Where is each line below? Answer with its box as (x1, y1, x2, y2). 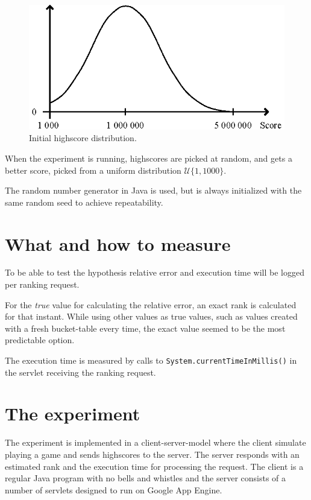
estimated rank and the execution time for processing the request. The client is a (5, 460, 304, 472)
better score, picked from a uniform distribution (5, 163, 181, 176)
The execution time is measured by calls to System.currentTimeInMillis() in (5, 354, 297, 367)
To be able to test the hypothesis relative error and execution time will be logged (5, 266, 304, 279)
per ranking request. (5, 278, 80, 291)
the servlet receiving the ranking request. (5, 366, 156, 378)
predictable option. (5, 334, 75, 346)
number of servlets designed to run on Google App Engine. (5, 483, 222, 496)
